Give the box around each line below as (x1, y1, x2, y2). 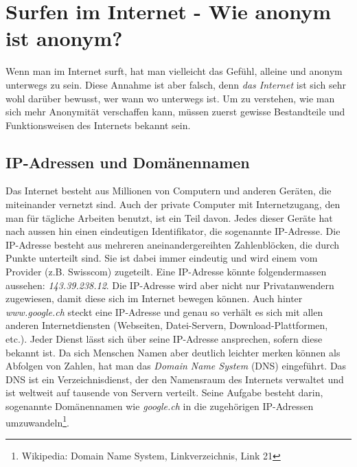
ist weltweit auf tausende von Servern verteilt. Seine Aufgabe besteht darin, (5, 385, 323, 400)
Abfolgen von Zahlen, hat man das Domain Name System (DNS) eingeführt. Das (5, 358, 347, 373)
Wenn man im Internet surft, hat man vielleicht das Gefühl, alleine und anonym (5, 64, 343, 78)
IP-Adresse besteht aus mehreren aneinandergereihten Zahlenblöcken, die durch (5, 237, 340, 251)
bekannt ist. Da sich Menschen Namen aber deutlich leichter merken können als (5, 345, 341, 359)
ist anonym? (5, 24, 123, 52)
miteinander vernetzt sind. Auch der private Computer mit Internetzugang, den (5, 197, 341, 212)
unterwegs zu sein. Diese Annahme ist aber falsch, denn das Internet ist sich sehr (5, 77, 346, 91)
